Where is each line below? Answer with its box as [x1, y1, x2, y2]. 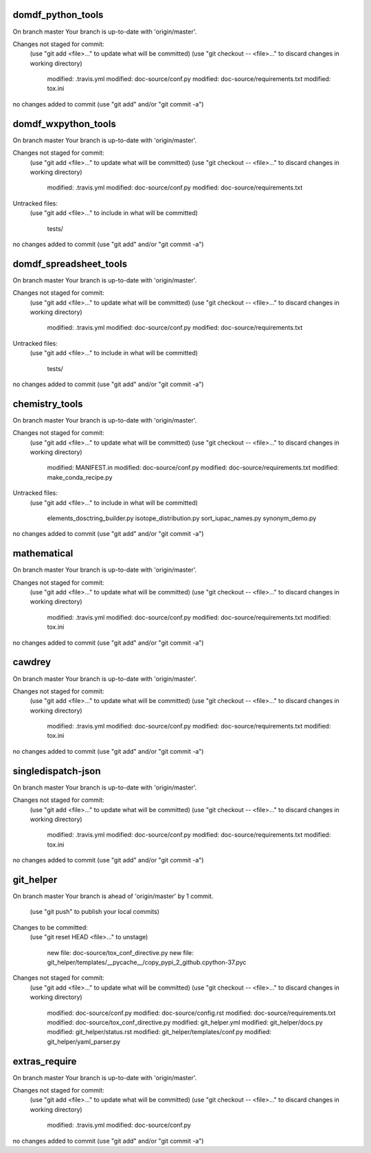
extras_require [12, 1055, 77, 1067]
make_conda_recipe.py [47, 473, 113, 481]
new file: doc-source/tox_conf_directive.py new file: [47, 948, 194, 956]
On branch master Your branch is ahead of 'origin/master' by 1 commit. [12, 892, 214, 900]
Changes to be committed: [12, 923, 89, 931]
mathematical [12, 548, 74, 559]
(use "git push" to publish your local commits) [30, 908, 160, 916]
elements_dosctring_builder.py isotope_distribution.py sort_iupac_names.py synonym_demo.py [47, 514, 317, 522]
